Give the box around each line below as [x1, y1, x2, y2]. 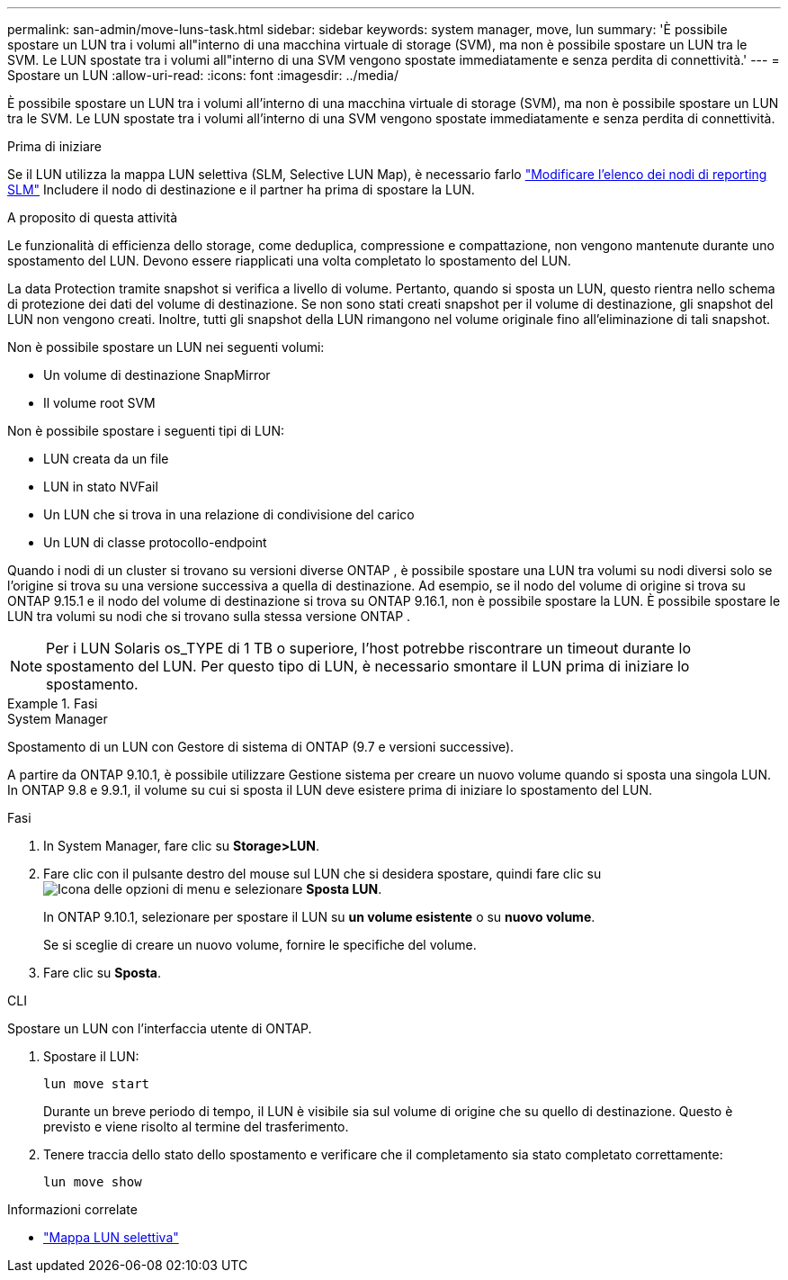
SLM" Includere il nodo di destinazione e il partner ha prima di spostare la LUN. [7, 182, 475, 197]
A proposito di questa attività [7, 210, 178, 225]
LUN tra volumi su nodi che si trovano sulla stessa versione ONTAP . [7, 608, 411, 624]
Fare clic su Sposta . [43, 965, 162, 980]
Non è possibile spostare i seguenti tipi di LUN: [7, 423, 285, 438]
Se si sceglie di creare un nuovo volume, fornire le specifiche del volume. [43, 937, 477, 952]
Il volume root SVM [43, 395, 156, 410]
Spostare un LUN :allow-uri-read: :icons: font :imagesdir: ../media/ [7, 68, 398, 83]
